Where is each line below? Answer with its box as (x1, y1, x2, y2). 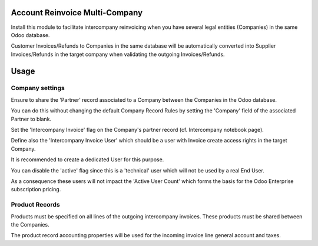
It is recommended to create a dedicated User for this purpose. (11, 156, 164, 163)
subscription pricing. (11, 186, 61, 193)
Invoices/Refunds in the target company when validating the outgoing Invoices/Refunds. (11, 51, 225, 58)
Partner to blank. (11, 115, 52, 122)
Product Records (11, 201, 60, 209)
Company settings (11, 84, 65, 92)
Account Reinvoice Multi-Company (11, 8, 143, 18)
